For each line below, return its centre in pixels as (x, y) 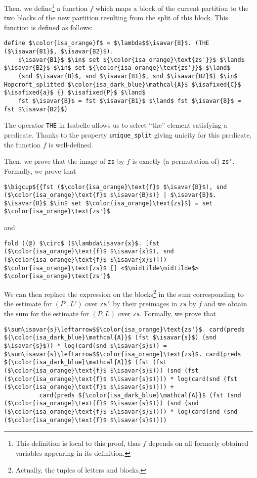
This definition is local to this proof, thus (78, 443)
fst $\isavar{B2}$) (36, 109)
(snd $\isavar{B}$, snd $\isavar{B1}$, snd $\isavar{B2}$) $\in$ (128, 76)
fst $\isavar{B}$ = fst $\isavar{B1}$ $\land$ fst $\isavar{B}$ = (129, 101)
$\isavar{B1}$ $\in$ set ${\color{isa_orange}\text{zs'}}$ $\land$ (131, 60)
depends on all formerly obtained (198, 443)
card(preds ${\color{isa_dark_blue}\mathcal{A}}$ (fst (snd (140, 395)
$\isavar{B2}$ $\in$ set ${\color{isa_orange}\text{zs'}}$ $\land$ (117, 68)
